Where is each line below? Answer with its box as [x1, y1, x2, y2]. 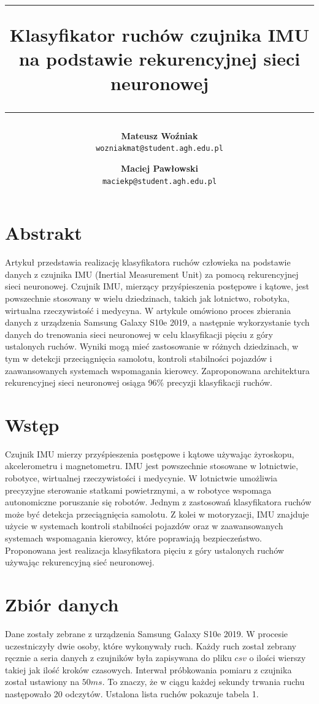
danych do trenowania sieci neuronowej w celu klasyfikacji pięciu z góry [5, 327, 273, 340]
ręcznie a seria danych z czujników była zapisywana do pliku [5, 651, 232, 664]
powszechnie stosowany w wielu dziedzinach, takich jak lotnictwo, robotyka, [5, 291, 290, 304]
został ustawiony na [5, 675, 80, 688]
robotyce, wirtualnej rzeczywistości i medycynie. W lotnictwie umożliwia [5, 472, 277, 484]
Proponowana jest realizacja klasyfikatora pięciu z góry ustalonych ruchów [5, 543, 284, 556]
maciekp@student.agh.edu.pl [102, 177, 217, 186]
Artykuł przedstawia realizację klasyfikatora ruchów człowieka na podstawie [5, 256, 291, 269]
